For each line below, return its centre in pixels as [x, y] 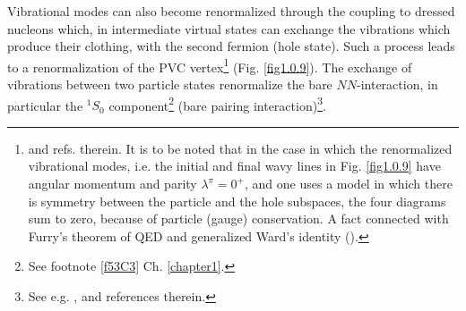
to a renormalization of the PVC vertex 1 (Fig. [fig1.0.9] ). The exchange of [210, 65]
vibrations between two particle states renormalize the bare [170, 84]
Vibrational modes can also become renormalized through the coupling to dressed [231, 11]
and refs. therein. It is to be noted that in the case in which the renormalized [240, 148]
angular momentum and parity [112, 184]
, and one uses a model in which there [349, 184]
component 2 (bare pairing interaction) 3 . [217, 104]
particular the [45, 105]
